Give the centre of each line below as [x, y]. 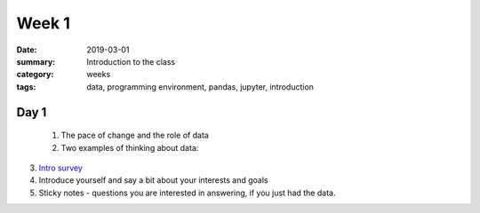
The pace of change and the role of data [135, 135]
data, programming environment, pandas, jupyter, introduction [200, 87]
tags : [26, 87]
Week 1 [43, 23]
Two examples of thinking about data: [130, 147]
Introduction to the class [131, 61]
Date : [27, 50]
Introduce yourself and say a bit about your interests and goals [153, 180]
